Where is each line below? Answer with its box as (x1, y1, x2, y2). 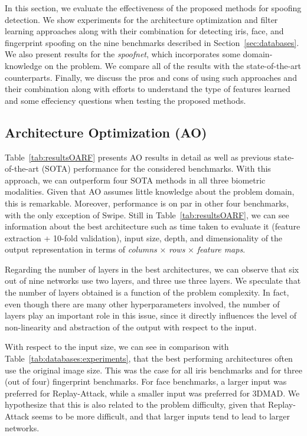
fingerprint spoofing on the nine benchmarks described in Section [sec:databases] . (5, 36, 299, 48)
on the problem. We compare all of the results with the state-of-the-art (44, 59, 302, 71)
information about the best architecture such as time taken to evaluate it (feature (5, 220, 301, 232)
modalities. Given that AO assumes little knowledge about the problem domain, (5, 185, 295, 198)
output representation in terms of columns (5, 243, 157, 255)
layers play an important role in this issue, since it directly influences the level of (5, 309, 297, 322)
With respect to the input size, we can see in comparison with (5, 340, 229, 353)
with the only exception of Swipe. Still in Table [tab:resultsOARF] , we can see (5, 208, 289, 221)
